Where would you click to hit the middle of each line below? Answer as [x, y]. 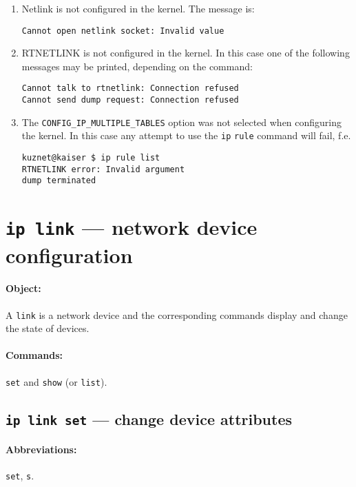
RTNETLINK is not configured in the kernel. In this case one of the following [186, 53]
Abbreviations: [41, 449]
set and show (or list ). [56, 381]
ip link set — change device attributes [149, 418]
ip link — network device [132, 227]
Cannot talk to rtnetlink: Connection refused [130, 89]
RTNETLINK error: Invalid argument [103, 169]
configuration [69, 255]
